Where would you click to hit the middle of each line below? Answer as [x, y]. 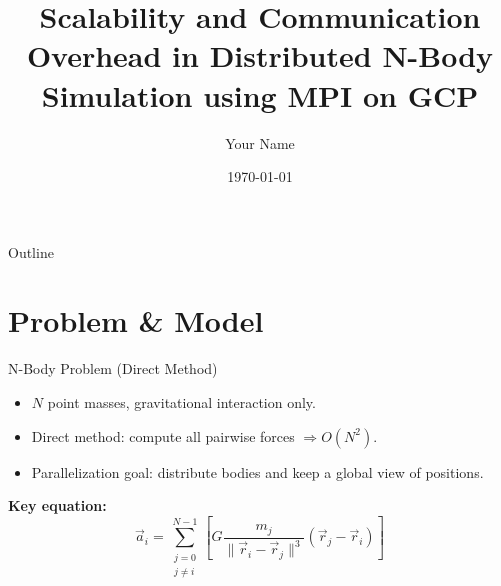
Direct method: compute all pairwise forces [163, 435]
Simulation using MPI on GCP [260, 94]
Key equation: [57, 505]
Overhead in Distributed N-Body [260, 55]
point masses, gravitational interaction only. [181, 402]
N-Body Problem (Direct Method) [113, 368]
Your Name [260, 142]
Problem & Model [136, 320]
